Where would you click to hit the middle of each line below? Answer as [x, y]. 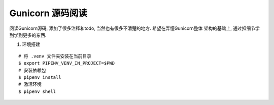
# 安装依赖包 [32, 70]
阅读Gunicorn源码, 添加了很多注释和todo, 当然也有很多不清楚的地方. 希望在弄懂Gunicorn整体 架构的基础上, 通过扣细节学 [134, 28]
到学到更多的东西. [28, 35]
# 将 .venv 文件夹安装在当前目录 [55, 56]
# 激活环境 [30, 84]
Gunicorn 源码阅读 [48, 13]
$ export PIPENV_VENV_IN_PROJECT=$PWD [67, 63]
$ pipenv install [40, 77]
